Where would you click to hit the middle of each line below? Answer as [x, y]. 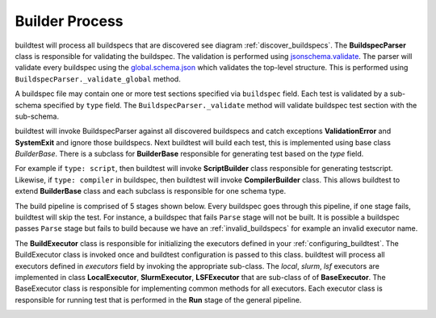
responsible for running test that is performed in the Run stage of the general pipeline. [158, 299]
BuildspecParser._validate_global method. [98, 79]
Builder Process [69, 21]
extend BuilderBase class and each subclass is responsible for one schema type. [151, 191]
